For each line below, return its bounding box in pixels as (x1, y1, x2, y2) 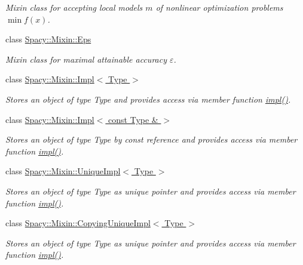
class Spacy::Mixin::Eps (5, 33, 91, 45)
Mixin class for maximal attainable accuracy (5, 53, 167, 65)
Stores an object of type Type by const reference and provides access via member (5, 133, 298, 146)
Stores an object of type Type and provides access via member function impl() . (5, 93, 291, 105)
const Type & (108, 113, 158, 125)
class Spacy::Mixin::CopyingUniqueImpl (5, 217, 151, 229)
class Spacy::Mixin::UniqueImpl (5, 165, 121, 177)
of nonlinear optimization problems (155, 1, 283, 13)
